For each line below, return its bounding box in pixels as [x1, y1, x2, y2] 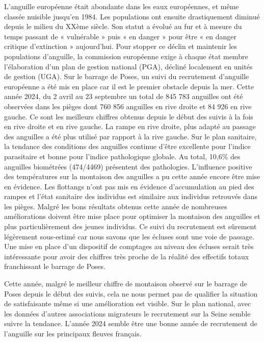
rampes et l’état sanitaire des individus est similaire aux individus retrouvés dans [4, 191, 258, 202]
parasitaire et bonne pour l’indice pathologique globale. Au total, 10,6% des [4, 151, 241, 161]
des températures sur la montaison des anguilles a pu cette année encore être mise [4, 171, 260, 182]
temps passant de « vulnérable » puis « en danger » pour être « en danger [4, 31, 236, 41]
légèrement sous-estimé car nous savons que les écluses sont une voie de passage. [4, 231, 254, 241]
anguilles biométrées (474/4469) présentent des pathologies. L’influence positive [4, 161, 252, 172]
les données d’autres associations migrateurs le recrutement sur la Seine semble [4, 308, 251, 319]
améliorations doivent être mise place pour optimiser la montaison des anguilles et [4, 211, 260, 222]
